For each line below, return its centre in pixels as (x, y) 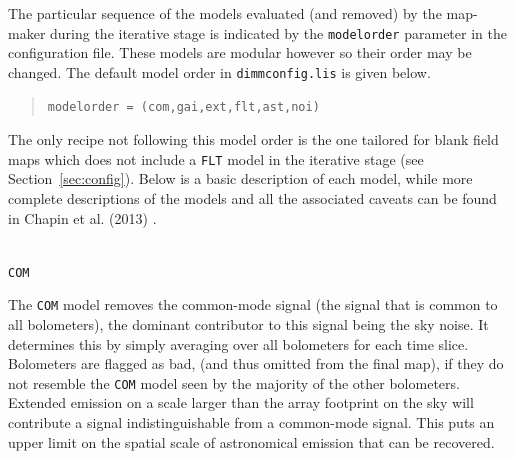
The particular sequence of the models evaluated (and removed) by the (225, 13)
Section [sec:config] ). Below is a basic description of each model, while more (240, 178)
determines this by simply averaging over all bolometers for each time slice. (238, 343)
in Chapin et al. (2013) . (82, 217)
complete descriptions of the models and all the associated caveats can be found (252, 197)
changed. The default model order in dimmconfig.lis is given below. (219, 71)
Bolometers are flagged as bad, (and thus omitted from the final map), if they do (256, 363)
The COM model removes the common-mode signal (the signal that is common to (253, 304)
